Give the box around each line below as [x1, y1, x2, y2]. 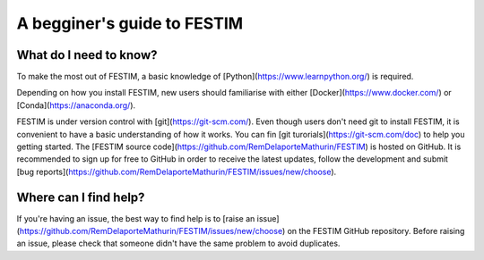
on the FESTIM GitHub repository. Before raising [287, 226, 465, 237]
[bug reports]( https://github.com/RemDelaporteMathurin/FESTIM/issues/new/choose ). [16, 166, 337, 177]
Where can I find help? [16, 189, 145, 205]
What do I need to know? [16, 47, 158, 63]
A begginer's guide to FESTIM [16, 13, 244, 33]
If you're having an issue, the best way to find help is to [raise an [16, 213, 255, 223]
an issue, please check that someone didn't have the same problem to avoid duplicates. [16, 238, 341, 249]
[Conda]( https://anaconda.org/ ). [16, 99, 136, 111]
